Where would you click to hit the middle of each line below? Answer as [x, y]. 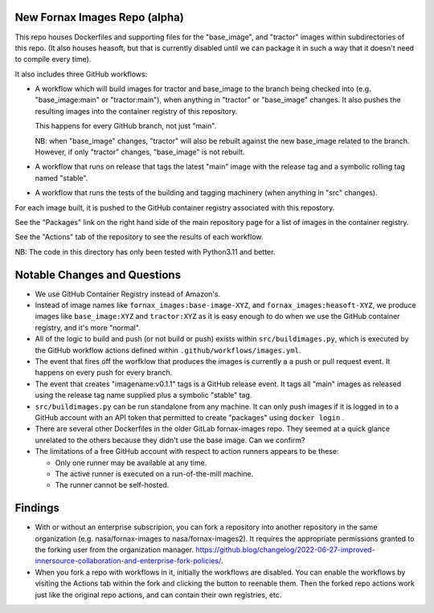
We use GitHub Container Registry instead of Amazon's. [128, 294]
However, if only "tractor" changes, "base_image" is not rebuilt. [140, 152]
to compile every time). [53, 59]
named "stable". [61, 178]
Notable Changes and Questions [98, 274]
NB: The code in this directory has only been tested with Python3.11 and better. [145, 251]
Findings [37, 508]
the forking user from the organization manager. [115, 550]
